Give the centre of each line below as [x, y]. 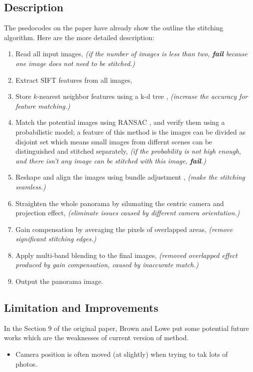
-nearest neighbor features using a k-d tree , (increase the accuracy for [142, 96]
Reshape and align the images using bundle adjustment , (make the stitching [130, 177]
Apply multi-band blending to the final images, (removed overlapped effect [126, 255]
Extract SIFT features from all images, [74, 80]
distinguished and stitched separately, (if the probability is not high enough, [128, 151]
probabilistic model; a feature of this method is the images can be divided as [130, 131]
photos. [26, 363]
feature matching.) [43, 105]
